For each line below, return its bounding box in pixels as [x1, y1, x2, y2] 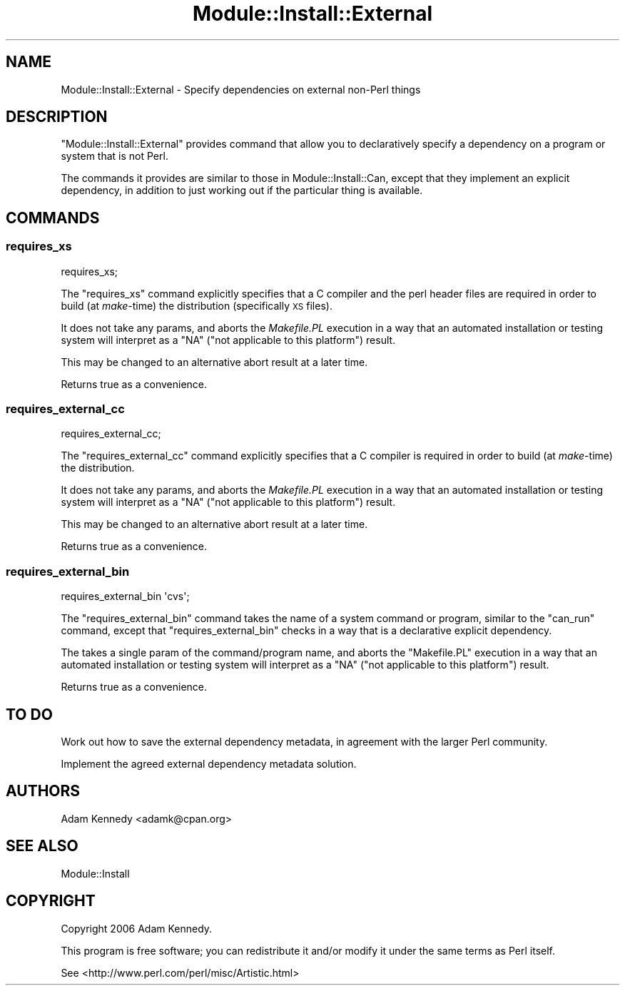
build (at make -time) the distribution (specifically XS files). [61, 299, 332, 312]
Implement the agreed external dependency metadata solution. [61, 758, 357, 770]
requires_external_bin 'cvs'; [61, 590, 190, 603]
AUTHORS [6, 782, 81, 801]
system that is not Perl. [61, 150, 168, 163]
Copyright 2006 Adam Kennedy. [61, 922, 213, 935]
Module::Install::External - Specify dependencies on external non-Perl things [61, 83, 421, 96]
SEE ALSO [6, 837, 78, 855]
